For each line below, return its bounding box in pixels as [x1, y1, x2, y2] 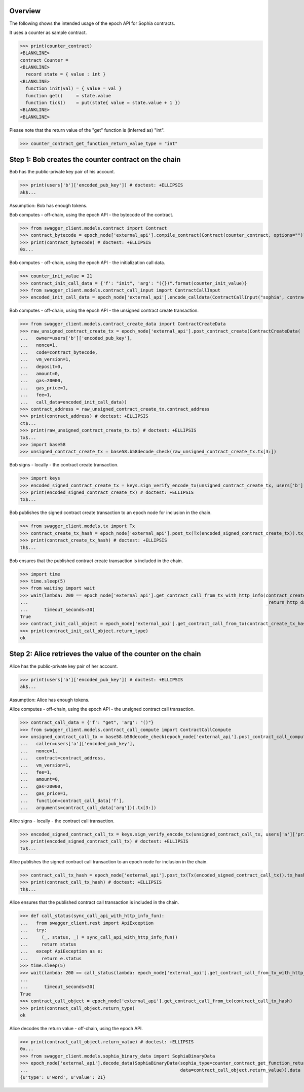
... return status [20, 941, 77, 948]
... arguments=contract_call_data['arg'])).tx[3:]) [20, 805, 157, 811]
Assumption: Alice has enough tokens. [9, 697, 90, 703]
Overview [9, 7, 41, 15]
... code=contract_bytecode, [20, 349, 98, 355]
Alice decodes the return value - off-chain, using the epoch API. [9, 1025, 143, 1031]
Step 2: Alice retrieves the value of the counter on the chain [9, 649, 201, 659]
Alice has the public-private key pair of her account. [9, 663, 118, 669]
